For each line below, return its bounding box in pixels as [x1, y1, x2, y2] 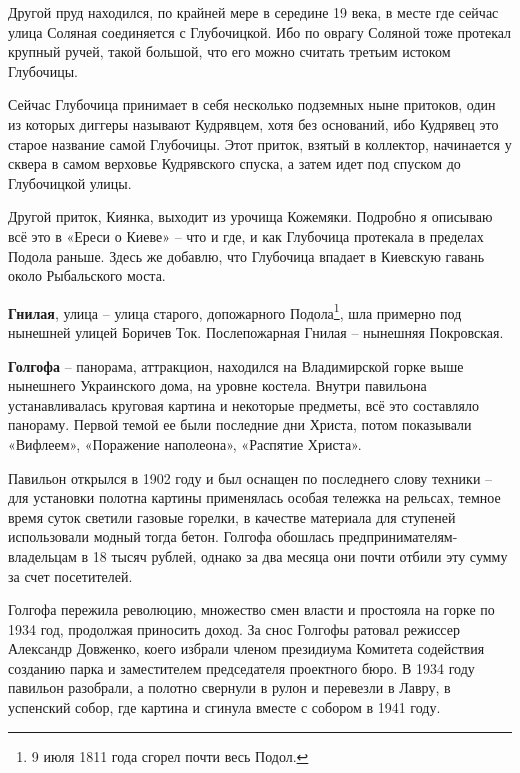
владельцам [8, 545, 77, 566]
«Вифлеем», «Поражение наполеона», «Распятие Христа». [8, 433, 362, 454]
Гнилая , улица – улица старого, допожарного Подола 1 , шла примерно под [8, 299, 462, 323]
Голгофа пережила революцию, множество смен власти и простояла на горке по [8, 599, 495, 620]
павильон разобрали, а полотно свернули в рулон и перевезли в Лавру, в [8, 677, 451, 698]
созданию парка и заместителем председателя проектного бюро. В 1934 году [8, 657, 475, 678]
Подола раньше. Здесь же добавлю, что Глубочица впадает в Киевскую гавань [8, 245, 485, 266]
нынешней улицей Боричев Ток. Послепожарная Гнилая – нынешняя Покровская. [8, 321, 504, 342]
